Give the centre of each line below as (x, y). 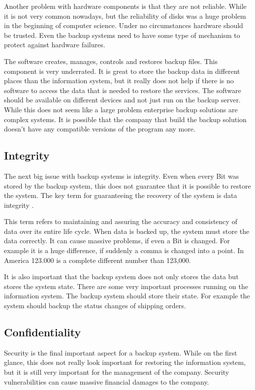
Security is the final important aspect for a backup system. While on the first (121, 352)
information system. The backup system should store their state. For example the (127, 296)
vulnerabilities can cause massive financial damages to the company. (107, 381)
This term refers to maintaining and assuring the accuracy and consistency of (121, 221)
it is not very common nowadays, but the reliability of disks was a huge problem (125, 16)
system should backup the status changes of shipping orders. (95, 306)
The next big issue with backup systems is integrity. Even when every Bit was (122, 176)
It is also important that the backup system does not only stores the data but (121, 276)
